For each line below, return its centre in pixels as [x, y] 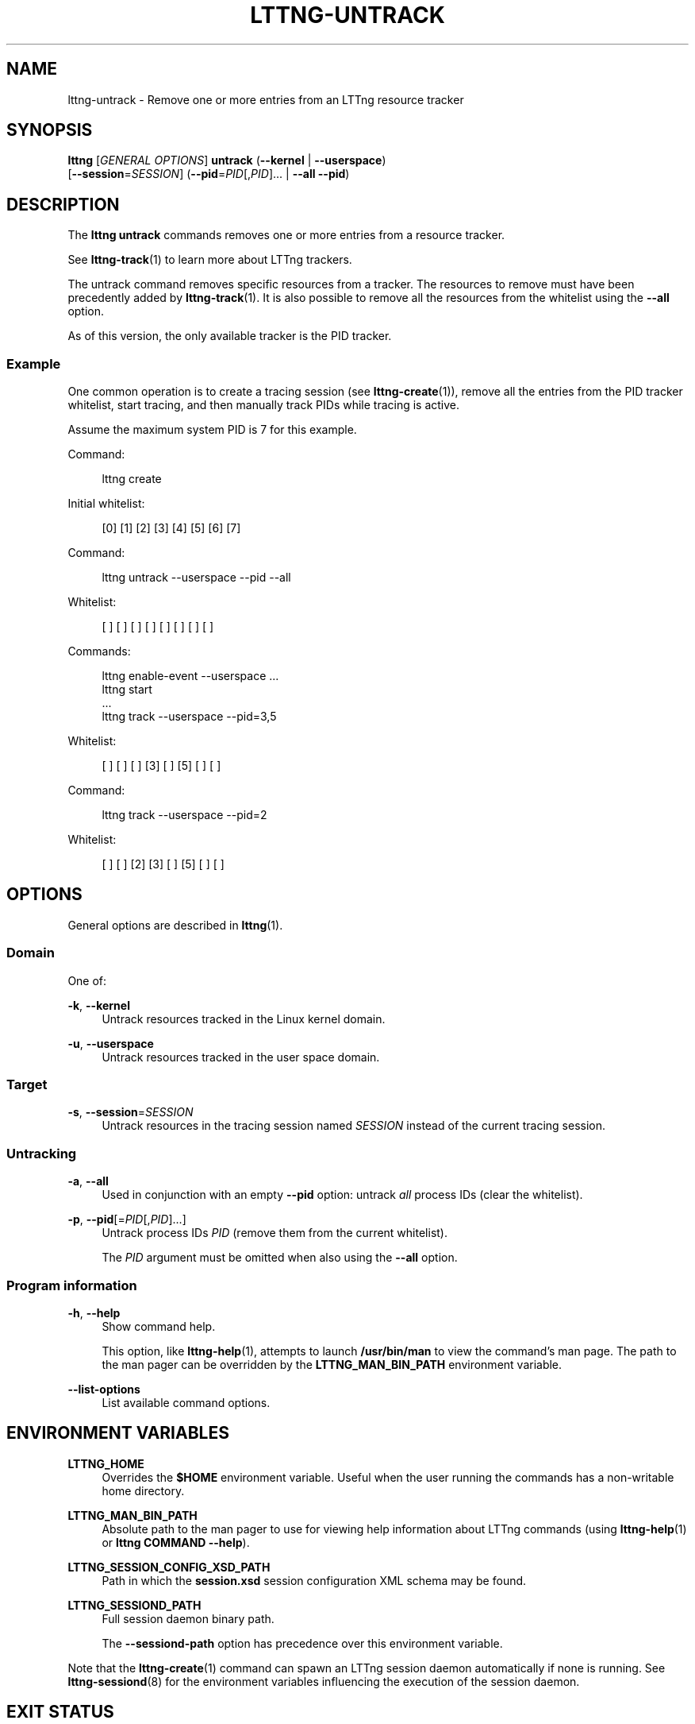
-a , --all [88, 1181]
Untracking [42, 1153]
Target [27, 1084]
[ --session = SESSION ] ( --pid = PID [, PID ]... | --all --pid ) [209, 174]
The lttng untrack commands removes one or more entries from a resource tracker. [286, 235]
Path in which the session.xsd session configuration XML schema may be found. [314, 1580]
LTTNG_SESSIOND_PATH [134, 1605]
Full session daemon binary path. [188, 1618]
